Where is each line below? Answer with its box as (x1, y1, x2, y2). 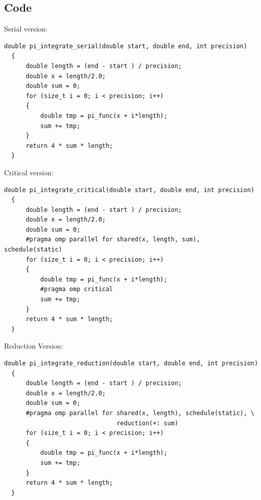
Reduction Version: (4, 340, 63, 351)
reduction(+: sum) (116, 419, 178, 427)
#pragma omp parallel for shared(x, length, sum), (25, 236, 200, 243)
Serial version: (4, 23, 48, 34)
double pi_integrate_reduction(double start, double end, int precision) (4, 360, 258, 367)
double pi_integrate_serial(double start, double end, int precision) (4, 42, 247, 50)
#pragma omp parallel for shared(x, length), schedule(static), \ (25, 409, 254, 417)
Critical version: (4, 167, 54, 177)
